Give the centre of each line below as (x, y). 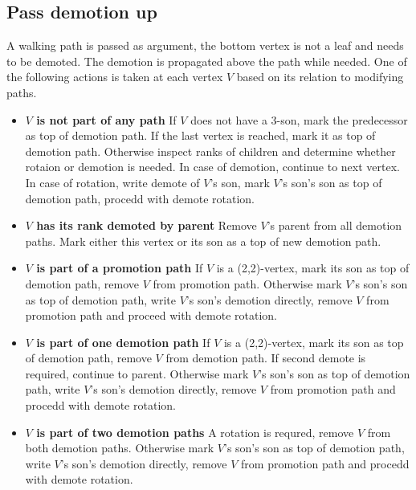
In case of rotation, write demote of (112, 182)
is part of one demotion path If (123, 342)
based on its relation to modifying (320, 77)
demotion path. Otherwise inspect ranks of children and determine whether (210, 151)
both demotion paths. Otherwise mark (120, 448)
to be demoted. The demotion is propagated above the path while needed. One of (207, 61)
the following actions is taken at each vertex (115, 77)
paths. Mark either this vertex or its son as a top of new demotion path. (203, 241)
